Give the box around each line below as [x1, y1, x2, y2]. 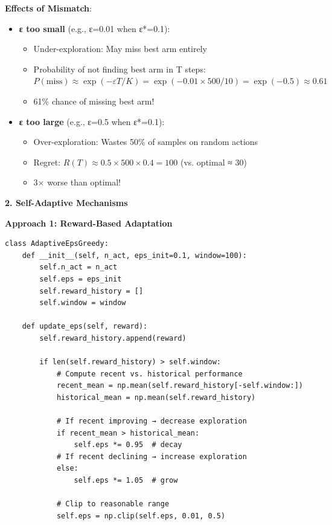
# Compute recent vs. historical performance [56, 369, 243, 378]
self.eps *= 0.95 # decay [74, 440, 182, 449]
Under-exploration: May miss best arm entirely [33, 42, 207, 55]
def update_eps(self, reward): [22, 322, 148, 331]
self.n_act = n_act [39, 263, 118, 272]
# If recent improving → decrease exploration [56, 417, 247, 426]
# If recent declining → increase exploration [56, 452, 247, 461]
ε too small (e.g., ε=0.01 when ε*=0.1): [19, 22, 170, 34]
